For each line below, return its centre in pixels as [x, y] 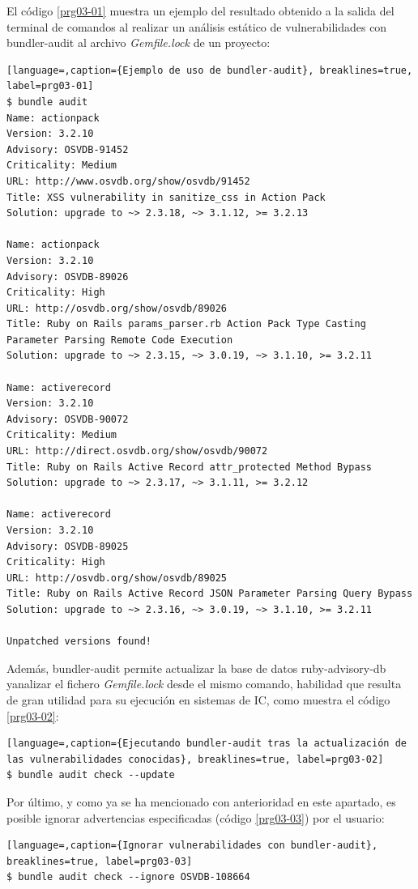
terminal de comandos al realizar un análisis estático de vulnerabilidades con [197, 26]
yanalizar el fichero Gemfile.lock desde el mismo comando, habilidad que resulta [204, 684]
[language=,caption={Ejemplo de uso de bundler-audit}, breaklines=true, [210, 70]
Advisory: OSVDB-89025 [68, 546]
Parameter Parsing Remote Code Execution [120, 340]
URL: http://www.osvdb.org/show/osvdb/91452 [128, 181]
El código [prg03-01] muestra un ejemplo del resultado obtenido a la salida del [200, 11]
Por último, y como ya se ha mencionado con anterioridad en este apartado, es [201, 801]
